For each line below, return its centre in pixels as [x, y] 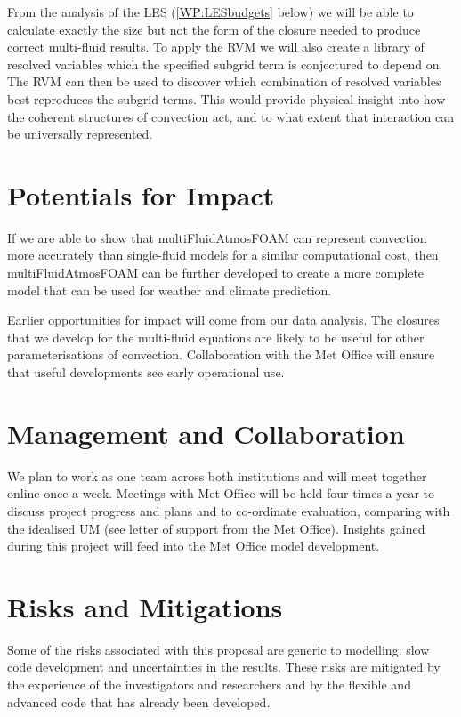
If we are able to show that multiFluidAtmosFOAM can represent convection [217, 237]
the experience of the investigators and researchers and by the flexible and [209, 685]
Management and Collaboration [206, 433]
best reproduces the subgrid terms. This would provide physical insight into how [226, 98]
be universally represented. [80, 134]
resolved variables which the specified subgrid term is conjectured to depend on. [225, 64]
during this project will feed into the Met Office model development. [194, 546]
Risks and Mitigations [145, 606]
